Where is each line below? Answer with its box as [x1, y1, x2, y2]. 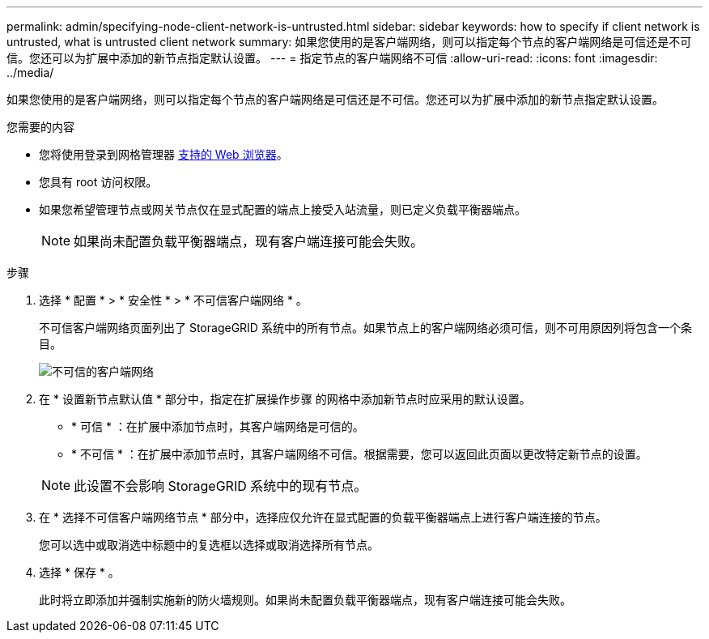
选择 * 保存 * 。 [39, 565, 120, 579]
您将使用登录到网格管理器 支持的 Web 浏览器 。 [39, 147, 288, 161]
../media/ [6, 66, 54, 79]
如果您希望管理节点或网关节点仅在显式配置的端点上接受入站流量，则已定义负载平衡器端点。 [39, 202, 526, 216]
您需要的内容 [6, 120, 74, 134]
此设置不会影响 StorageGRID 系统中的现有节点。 [74, 478, 367, 494]
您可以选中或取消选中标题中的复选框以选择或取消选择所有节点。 [39, 538, 379, 552]
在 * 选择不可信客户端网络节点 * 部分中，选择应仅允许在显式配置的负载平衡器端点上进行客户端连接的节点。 [39, 510, 607, 524]
